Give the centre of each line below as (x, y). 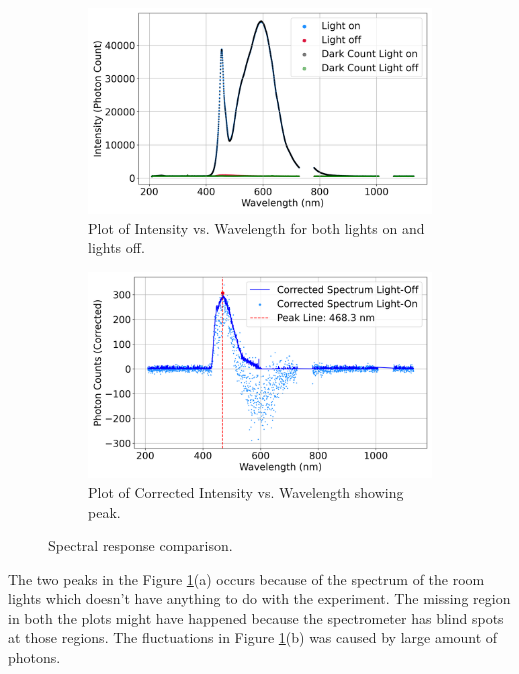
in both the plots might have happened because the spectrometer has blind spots (256, 617)
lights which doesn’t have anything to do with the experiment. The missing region (259, 598)
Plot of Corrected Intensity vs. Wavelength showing (246, 491)
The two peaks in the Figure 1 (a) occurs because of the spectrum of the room (246, 578)
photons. (34, 657)
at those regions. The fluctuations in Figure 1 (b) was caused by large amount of (253, 637)
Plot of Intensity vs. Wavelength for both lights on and (256, 227)
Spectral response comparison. (140, 545)
